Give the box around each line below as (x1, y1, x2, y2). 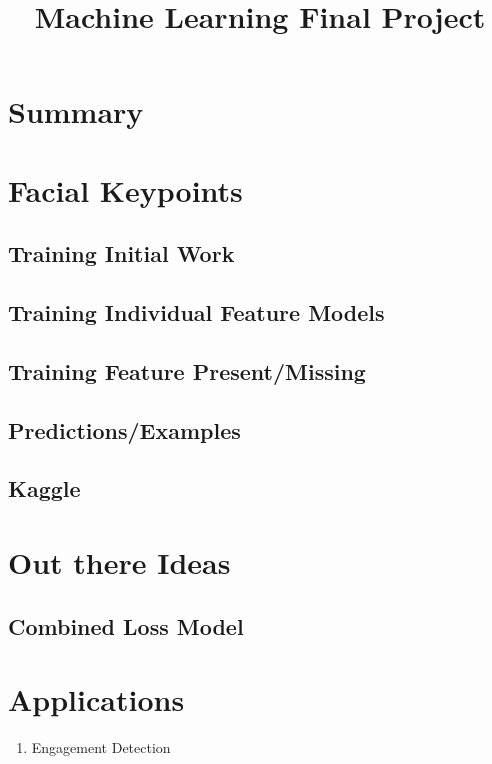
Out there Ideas (8, 542, 231, 583)
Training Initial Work (8, 238, 235, 269)
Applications (8, 679, 185, 720)
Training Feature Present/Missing (8, 355, 366, 386)
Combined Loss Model (8, 610, 244, 641)
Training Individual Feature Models (8, 297, 385, 328)
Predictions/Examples (8, 414, 241, 445)
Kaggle (8, 473, 81, 504)
